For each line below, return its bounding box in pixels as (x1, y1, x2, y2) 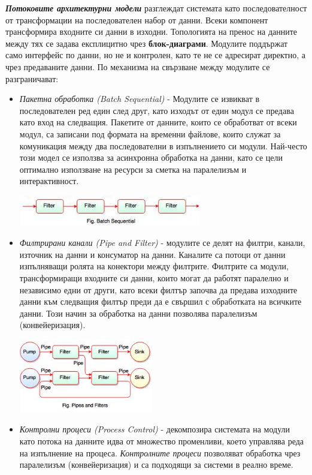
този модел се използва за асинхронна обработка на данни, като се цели (19, 151, 283, 164)
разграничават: (5, 72, 59, 85)
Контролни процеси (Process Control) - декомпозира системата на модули (19, 423, 290, 435)
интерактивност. (19, 175, 79, 187)
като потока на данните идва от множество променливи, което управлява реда (19, 435, 304, 447)
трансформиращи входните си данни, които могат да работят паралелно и (19, 271, 289, 284)
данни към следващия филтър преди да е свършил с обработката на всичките (19, 295, 302, 308)
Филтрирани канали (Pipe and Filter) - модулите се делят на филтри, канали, (19, 236, 305, 249)
